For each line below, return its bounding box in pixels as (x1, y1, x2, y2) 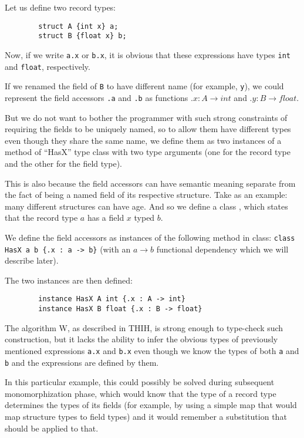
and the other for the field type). (5, 157, 122, 169)
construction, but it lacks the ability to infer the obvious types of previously (5, 333, 278, 345)
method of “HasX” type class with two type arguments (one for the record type (5, 146, 291, 158)
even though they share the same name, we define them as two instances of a (5, 134, 282, 146)
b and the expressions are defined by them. (5, 356, 159, 368)
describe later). (5, 254, 59, 267)
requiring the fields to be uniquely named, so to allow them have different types (5, 123, 291, 135)
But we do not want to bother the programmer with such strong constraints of (5, 111, 288, 123)
